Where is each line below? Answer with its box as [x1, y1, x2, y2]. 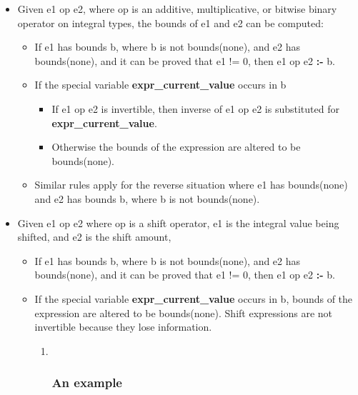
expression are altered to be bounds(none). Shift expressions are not [34, 305, 332, 320]
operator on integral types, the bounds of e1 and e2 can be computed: [17, 15, 324, 30]
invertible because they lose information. [34, 319, 212, 334]
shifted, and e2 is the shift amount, [17, 229, 171, 244]
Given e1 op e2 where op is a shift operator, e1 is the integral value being [17, 215, 339, 230]
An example [51, 374, 122, 391]
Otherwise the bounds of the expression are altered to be [51, 139, 301, 154]
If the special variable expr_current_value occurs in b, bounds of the [34, 291, 353, 306]
